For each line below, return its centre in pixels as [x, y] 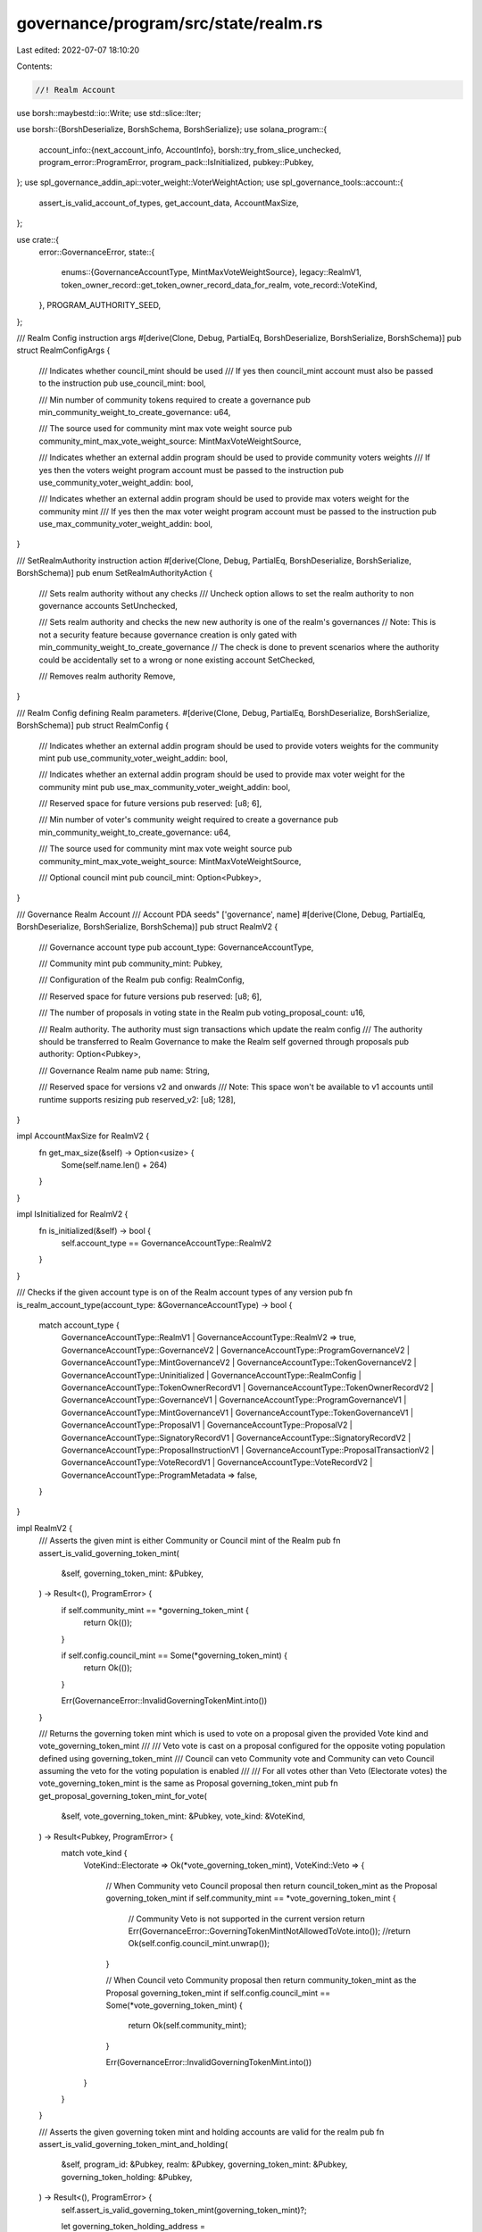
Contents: [34, 66]
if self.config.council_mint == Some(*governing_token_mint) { [175, 1655]
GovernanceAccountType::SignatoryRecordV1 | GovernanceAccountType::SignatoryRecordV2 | [236, 1437]
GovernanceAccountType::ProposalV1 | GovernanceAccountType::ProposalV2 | [207, 1425]
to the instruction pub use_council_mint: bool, [122, 383]
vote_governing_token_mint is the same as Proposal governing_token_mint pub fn [188, 1783]
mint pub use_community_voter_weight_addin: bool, [133, 758]
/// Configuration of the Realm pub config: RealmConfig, [141, 980]
